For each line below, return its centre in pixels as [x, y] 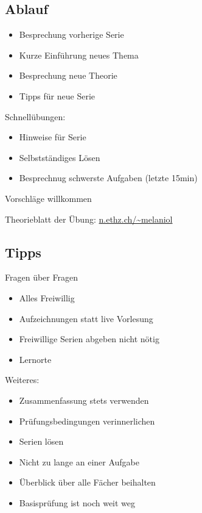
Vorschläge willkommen [48, 198]
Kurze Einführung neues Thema [79, 55]
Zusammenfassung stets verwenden [84, 400]
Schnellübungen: [35, 116]
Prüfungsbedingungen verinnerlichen [87, 421]
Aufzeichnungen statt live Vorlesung [86, 318]
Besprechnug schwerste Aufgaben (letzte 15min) [108, 178]
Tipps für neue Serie [57, 95]
